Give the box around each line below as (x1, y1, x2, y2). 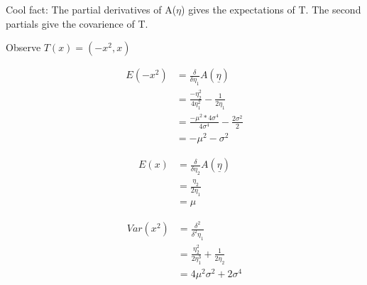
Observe (6, 40, 41, 55)
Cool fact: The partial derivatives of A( (6, 2, 177, 16)
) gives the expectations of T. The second (181, 2, 361, 16)
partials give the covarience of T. (6, 16, 148, 31)
